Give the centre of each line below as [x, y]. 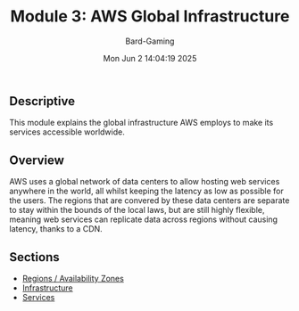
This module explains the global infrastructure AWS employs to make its [141, 123]
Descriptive [42, 101]
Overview [37, 160]
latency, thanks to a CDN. [56, 229]
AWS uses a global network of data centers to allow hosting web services [145, 182]
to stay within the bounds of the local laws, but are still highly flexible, [137, 210]
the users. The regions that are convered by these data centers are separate [149, 201]
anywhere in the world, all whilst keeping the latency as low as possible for [146, 191]
